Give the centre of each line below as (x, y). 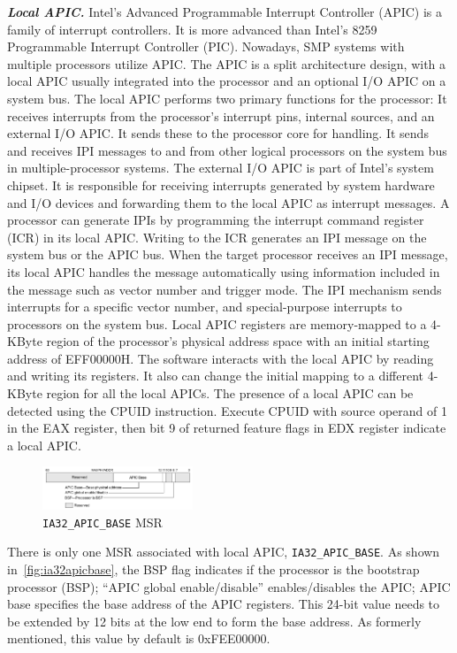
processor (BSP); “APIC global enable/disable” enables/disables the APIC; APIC (229, 586)
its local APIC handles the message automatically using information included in (224, 271)
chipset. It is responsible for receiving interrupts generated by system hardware (221, 184)
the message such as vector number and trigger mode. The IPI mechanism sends (225, 289)
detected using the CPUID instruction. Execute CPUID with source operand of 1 (227, 410)
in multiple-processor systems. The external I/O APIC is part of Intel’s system (221, 168)
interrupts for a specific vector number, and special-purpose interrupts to (205, 307)
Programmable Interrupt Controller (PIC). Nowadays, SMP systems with (206, 46)
